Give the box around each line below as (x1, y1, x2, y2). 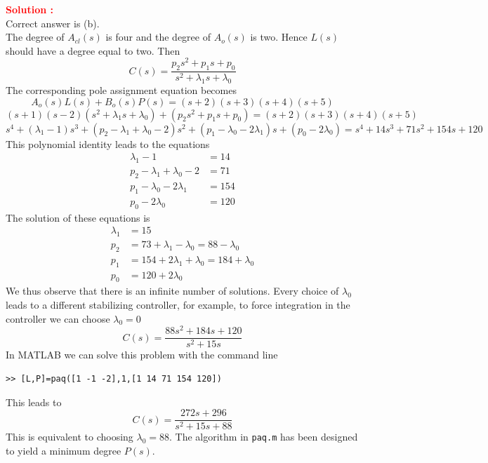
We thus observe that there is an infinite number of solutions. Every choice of (6, 283, 339, 298)
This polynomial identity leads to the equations (6, 136, 210, 151)
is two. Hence (250, 29, 308, 44)
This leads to (6, 394, 62, 409)
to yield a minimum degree (6, 443, 121, 457)
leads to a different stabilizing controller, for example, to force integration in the (6, 297, 350, 312)
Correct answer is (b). (6, 15, 100, 30)
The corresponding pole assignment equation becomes (6, 83, 237, 98)
